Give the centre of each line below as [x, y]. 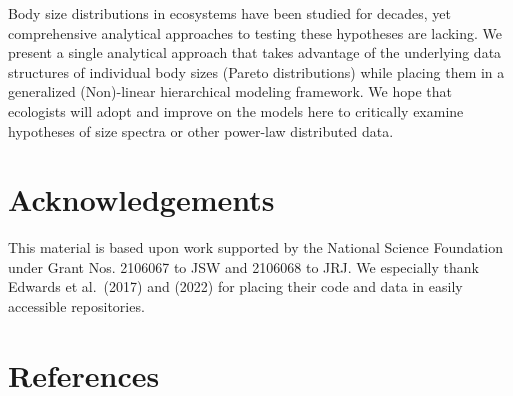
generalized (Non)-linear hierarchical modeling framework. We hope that [230, 91]
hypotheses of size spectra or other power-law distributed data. [201, 130]
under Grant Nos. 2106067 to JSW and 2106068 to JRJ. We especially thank [243, 266]
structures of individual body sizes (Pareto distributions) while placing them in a [256, 71]
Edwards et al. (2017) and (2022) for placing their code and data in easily [235, 286]
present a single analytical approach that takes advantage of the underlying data [255, 52]
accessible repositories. [76, 306]
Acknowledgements [141, 199]
